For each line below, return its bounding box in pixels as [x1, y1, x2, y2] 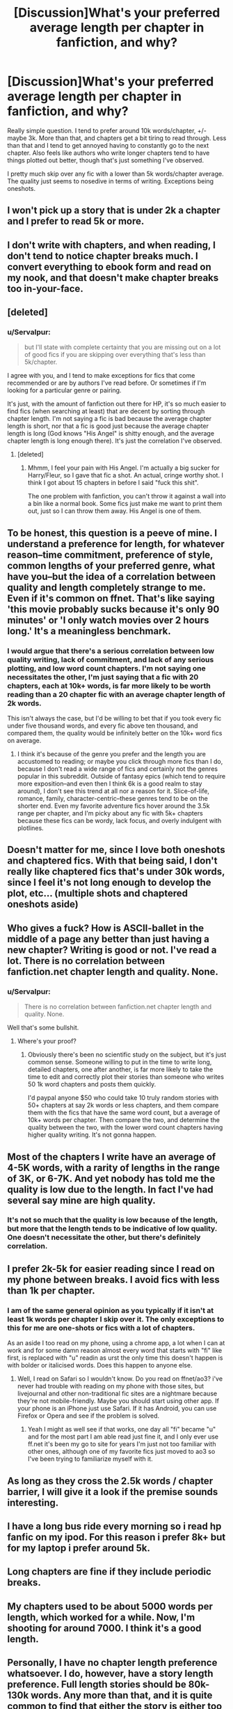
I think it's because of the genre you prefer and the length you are [17, 750, 207, 758]
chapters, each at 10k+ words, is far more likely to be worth [7, 681, 211, 691]
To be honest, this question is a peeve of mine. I [7, 527, 218, 539]
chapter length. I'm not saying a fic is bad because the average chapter [7, 415, 212, 423]
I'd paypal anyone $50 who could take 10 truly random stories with [27, 1094, 219, 1102]
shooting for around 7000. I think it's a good [7, 1622, 202, 1634]
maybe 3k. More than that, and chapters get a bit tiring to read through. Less [7, 134, 227, 142]
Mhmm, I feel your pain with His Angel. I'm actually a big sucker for [27, 463, 220, 472]
